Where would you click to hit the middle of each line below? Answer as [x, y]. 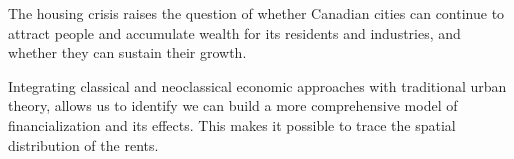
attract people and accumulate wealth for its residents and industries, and [234, 32]
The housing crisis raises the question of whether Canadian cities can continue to [256, 13]
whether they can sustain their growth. [127, 52]
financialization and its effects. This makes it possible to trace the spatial [232, 124]
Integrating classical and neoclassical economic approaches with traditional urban [257, 85]
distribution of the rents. [83, 144]
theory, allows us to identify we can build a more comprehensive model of [233, 105]
